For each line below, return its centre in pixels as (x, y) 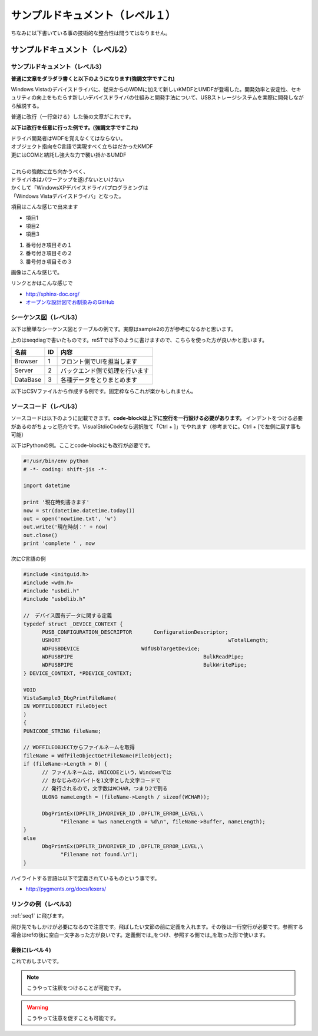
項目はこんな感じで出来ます (44, 207)
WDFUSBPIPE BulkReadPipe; (143, 657)
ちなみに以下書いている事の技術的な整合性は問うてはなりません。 (91, 33)
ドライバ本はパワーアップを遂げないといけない (68, 179)
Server (24, 370)
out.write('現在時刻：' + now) (66, 527)
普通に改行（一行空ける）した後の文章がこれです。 (73, 117)
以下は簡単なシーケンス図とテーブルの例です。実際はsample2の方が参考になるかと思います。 (124, 329)
